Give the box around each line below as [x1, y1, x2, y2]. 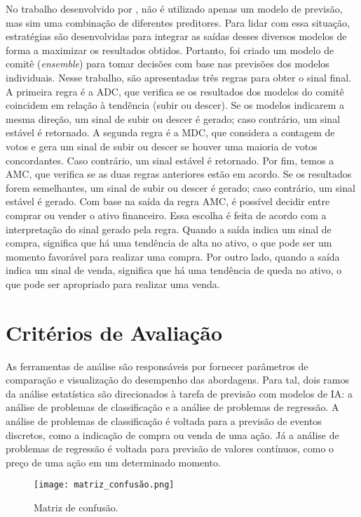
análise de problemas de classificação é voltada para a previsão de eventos [6, 413, 322, 428]
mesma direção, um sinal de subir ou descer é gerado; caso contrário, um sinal [6, 111, 341, 126]
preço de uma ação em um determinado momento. [6, 454, 221, 469]
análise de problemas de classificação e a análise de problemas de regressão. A [6, 400, 339, 414]
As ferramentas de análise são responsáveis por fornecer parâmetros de [6, 358, 308, 373]
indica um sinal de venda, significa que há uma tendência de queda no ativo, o [6, 263, 342, 277]
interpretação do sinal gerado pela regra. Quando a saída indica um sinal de [6, 221, 332, 236]
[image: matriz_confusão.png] [34, 480, 175, 490]
